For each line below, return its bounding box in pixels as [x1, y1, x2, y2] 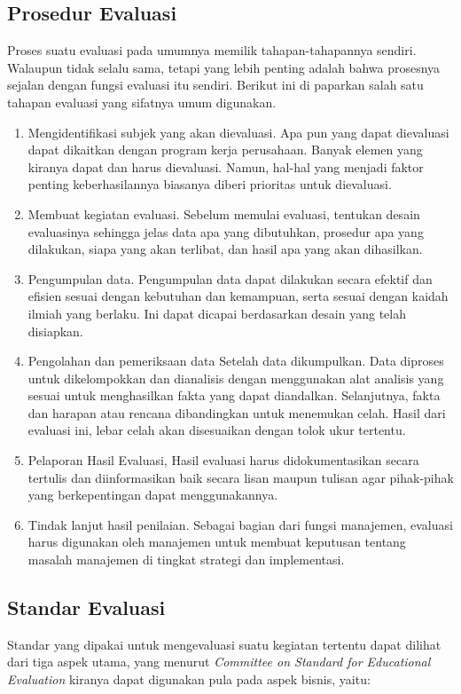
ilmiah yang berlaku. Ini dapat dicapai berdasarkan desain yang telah [27, 304, 406, 322]
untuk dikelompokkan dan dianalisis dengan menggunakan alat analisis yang [27, 368, 444, 387]
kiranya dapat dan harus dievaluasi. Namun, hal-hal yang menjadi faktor [27, 157, 424, 176]
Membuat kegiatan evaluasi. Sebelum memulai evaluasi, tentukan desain [27, 204, 420, 223]
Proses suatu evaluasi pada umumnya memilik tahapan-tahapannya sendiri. [7, 41, 417, 59]
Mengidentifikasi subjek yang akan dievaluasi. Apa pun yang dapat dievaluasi [27, 122, 449, 141]
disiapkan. [27, 321, 83, 340]
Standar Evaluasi [7, 594, 166, 621]
